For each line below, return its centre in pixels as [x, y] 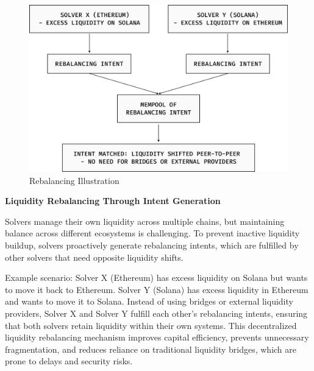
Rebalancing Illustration [74, 180]
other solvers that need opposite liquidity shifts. [94, 257]
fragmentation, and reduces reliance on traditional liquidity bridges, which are [151, 349]
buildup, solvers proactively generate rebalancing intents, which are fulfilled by [152, 245]
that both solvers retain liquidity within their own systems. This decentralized [151, 325]
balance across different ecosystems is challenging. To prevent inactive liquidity [152, 233]
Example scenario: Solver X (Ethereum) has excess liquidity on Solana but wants [156, 277]
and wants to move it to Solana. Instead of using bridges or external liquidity [149, 301]
